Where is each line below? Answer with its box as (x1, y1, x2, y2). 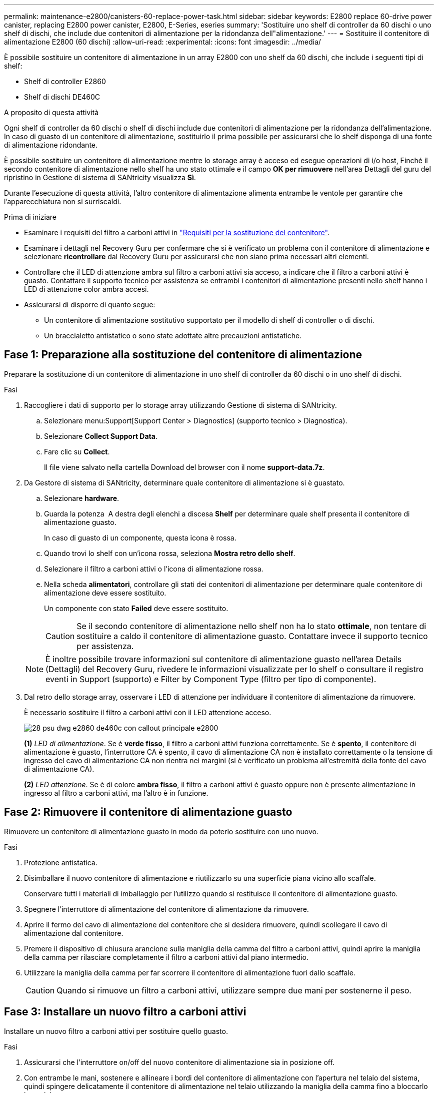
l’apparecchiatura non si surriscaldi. (4, 197, 121, 206)
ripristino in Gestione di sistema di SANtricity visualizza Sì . (4, 173, 196, 182)
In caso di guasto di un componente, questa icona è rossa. (44, 533, 236, 542)
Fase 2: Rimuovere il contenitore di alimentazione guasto (4, 806, 292, 819)
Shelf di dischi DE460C (24, 93, 100, 101)
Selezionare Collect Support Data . (44, 431, 157, 440)
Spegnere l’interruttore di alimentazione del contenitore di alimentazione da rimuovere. (24, 904, 309, 913)
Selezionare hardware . (44, 493, 119, 502)
